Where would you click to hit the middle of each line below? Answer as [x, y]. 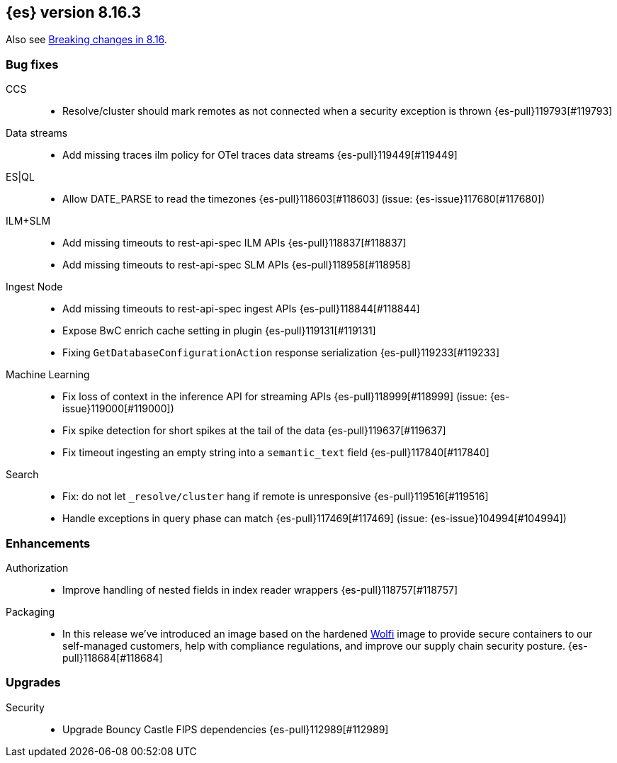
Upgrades [33, 683]
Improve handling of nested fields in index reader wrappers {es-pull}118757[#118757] [260, 589]
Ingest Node [34, 287]
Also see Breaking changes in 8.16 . [86, 40]
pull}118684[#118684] [113, 657]
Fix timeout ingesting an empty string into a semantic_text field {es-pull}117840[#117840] [276, 453]
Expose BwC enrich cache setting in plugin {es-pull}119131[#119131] [219, 331]
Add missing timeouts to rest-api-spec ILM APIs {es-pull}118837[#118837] [234, 243]
